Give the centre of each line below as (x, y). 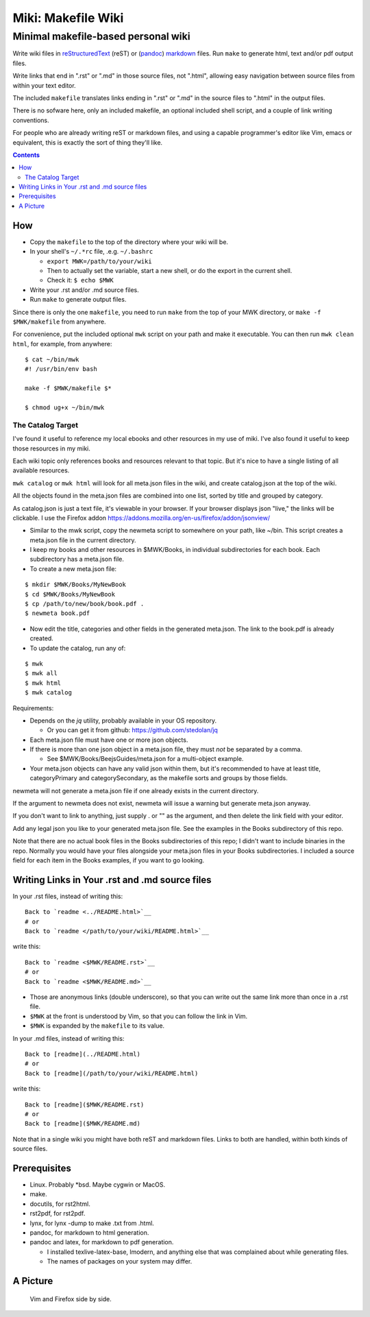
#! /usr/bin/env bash (61, 369)
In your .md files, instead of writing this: (69, 1038)
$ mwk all (41, 673)
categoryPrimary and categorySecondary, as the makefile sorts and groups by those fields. (159, 778)
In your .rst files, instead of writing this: (68, 896)
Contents (26, 155)
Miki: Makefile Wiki (68, 18)
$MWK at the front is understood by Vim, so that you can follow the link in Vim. (139, 1016)
